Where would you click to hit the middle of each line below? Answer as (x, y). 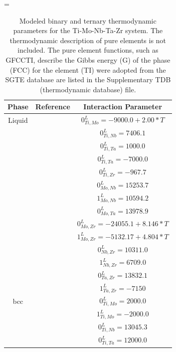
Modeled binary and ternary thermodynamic (88, 20)
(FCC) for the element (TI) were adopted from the (88, 69)
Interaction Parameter (123, 107)
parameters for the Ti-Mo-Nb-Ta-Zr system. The (88, 30)
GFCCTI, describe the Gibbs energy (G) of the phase (88, 59)
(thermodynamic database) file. (88, 89)
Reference (53, 107)
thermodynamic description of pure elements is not (88, 40)
